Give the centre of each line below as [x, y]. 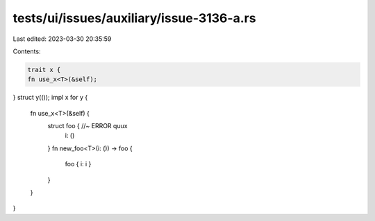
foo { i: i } [78, 164]
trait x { [44, 70]
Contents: [27, 51]
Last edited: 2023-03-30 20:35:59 [62, 39]
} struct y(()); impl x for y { [50, 98]
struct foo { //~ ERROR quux [87, 126]
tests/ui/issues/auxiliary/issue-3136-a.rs [134, 18]
